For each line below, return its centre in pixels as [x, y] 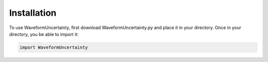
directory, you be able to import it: [44, 34]
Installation [33, 13]
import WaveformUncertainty [54, 47]
